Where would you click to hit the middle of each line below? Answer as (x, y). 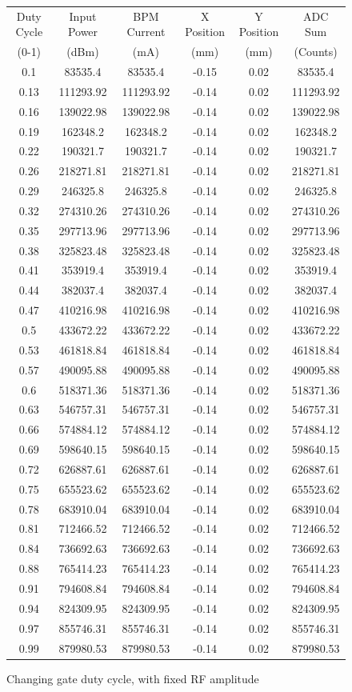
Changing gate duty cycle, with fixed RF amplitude (133, 678)
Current (146, 32)
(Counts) (316, 52)
